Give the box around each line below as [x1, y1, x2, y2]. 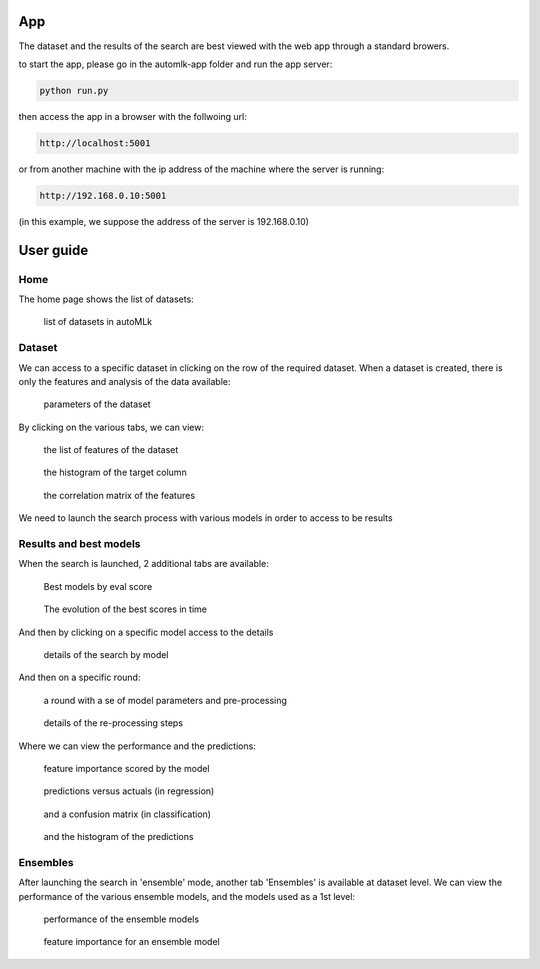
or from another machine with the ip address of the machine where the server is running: [18, 163, 385, 175]
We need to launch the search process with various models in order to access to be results [18, 512, 394, 524]
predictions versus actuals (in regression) [43, 785, 215, 797]
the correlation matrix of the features [43, 489, 195, 501]
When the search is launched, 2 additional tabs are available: [18, 558, 269, 570]
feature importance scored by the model [43, 762, 210, 774]
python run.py [39, 85, 109, 96]
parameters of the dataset [43, 398, 151, 410]
